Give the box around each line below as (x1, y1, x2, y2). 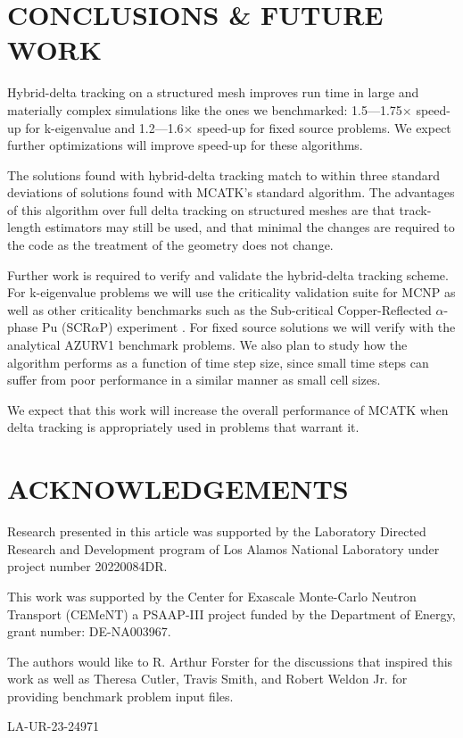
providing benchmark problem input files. (7, 686, 234, 705)
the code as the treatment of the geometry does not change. (7, 236, 334, 254)
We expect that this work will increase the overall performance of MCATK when (7, 400, 449, 419)
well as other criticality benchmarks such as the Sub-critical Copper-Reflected (7, 300, 432, 319)
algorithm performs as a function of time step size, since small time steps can (7, 352, 429, 371)
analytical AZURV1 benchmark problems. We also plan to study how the (7, 336, 408, 354)
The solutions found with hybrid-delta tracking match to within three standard (7, 165, 441, 184)
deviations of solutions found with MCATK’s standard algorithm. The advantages (7, 183, 455, 202)
